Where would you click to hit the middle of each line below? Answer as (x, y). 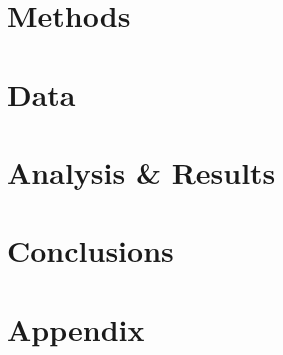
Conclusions (90, 250)
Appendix (76, 328)
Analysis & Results (141, 171)
